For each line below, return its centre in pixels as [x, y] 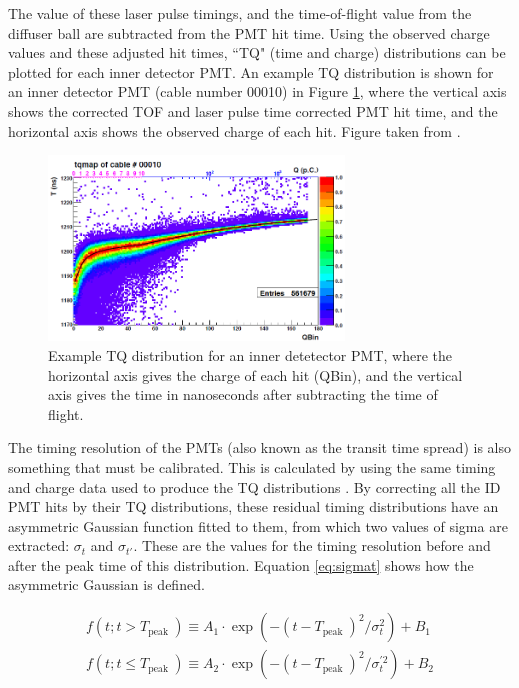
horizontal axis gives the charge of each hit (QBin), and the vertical [255, 374]
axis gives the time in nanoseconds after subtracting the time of [243, 394]
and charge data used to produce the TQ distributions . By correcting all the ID [254, 486]
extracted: [39, 545]
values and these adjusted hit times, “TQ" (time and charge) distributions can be [257, 52]
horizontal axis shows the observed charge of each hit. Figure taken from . [234, 130]
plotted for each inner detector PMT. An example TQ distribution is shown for [251, 71]
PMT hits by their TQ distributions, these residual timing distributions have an [253, 506]
